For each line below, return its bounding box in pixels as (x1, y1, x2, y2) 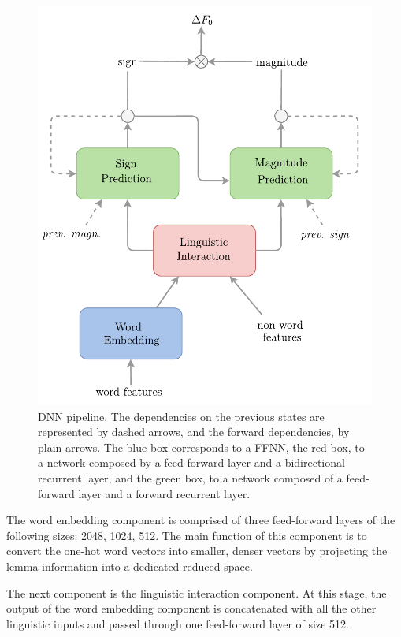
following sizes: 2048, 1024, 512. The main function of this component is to (6, 527, 367, 543)
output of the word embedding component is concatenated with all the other (6, 600, 377, 617)
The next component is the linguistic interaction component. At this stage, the (6, 584, 387, 601)
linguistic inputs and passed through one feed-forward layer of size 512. (6, 615, 349, 631)
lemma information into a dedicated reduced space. (6, 558, 253, 575)
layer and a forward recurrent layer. (78, 485, 251, 501)
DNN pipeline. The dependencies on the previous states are (38, 408, 325, 424)
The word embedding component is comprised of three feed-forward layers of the (6, 512, 395, 528)
